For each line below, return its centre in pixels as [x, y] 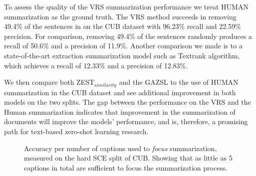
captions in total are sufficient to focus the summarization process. [126, 167]
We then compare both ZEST [49, 82]
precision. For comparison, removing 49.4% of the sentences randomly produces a [128, 36]
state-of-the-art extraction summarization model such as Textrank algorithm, [122, 55]
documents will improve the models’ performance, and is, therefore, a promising [126, 121]
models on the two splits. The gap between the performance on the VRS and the [128, 102]
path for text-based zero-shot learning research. [76, 131]
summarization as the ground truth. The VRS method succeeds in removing [120, 16]
